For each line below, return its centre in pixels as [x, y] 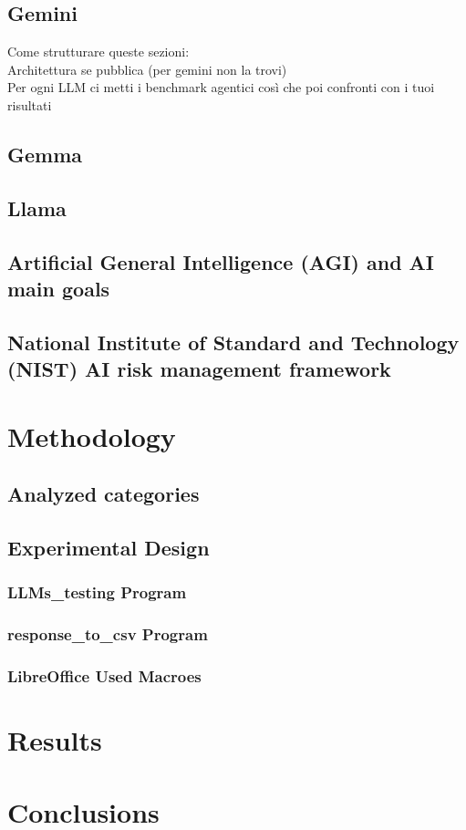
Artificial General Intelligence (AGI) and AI [221, 261]
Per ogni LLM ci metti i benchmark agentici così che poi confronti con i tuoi [221, 87]
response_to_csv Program [108, 634]
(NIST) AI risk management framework [199, 369]
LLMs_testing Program [97, 592]
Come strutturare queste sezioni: [98, 52]
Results [55, 740]
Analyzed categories [104, 494]
